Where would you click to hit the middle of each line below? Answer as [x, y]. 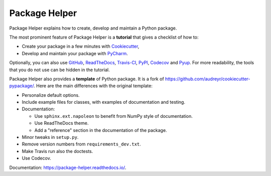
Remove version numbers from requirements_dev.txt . [82, 144]
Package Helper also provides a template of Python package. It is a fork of [87, 79]
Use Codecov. [36, 158]
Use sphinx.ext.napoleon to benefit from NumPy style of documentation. [114, 116]
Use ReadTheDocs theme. [61, 123]
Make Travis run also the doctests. [57, 151]
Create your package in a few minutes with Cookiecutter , [81, 46]
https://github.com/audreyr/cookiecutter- [208, 79]
